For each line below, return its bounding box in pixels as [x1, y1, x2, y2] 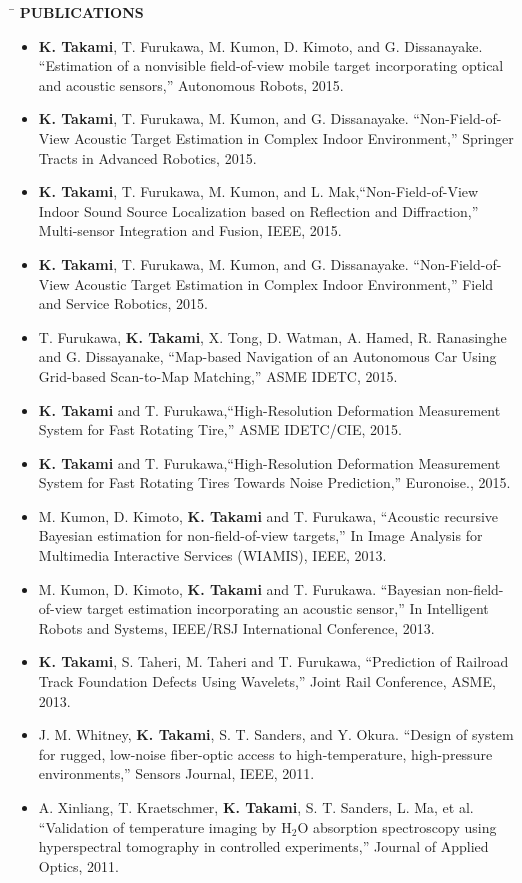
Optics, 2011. [38, 855, 119, 876]
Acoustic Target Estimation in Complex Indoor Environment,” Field [74, 273, 494, 294]
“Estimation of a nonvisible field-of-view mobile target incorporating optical [38, 55, 504, 76]
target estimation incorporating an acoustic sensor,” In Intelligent [87, 598, 489, 619]
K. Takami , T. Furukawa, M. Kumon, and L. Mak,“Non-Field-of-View [38, 181, 479, 202]
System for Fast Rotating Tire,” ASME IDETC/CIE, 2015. [38, 419, 402, 440]
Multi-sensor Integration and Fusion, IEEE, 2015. [38, 220, 342, 241]
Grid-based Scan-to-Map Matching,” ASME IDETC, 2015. [38, 365, 398, 386]
